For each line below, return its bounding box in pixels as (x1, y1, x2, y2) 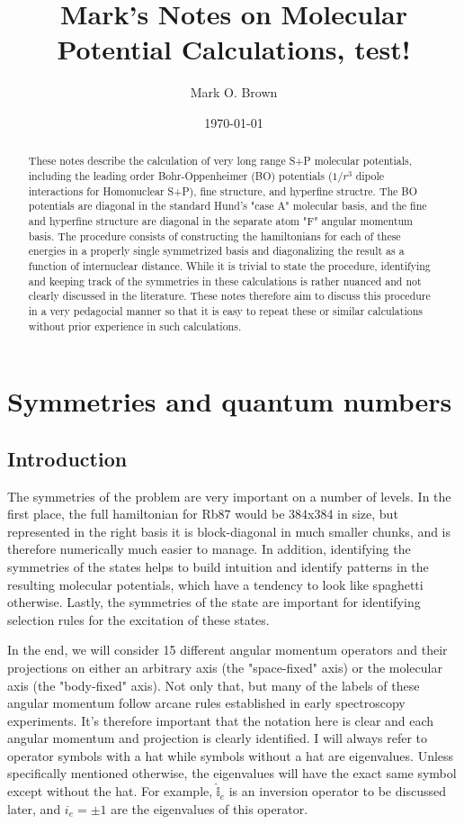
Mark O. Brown (190, 83, 278, 102)
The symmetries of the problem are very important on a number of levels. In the (7, 486, 451, 505)
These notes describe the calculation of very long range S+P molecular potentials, (28, 153, 413, 168)
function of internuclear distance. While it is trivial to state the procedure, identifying (28, 258, 431, 273)
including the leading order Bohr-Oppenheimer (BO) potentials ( (28, 168, 333, 183)
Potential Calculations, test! (57, 31, 411, 68)
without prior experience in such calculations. (28, 318, 242, 333)
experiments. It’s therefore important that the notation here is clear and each (7, 711, 434, 729)
